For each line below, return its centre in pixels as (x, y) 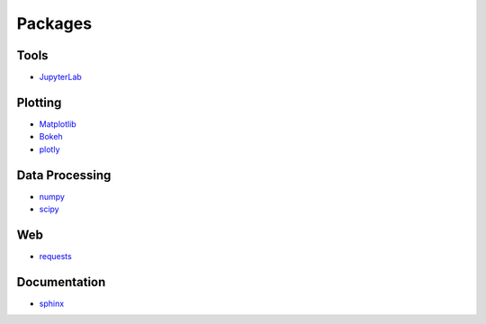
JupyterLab (61, 77)
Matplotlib (58, 124)
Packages (54, 23)
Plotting (39, 102)
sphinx (52, 303)
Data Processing (64, 175)
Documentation (61, 282)
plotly (49, 149)
